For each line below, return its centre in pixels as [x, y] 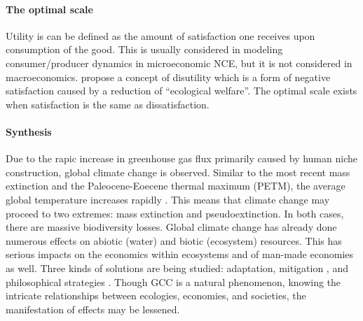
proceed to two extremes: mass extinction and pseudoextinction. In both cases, [175, 213]
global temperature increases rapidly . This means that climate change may [168, 199]
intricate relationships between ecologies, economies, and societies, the [156, 295]
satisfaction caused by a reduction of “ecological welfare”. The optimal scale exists [181, 91]
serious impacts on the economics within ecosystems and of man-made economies [180, 254]
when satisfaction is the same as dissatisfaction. [108, 104]
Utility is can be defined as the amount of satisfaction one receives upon [160, 35]
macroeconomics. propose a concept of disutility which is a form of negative [168, 77]
